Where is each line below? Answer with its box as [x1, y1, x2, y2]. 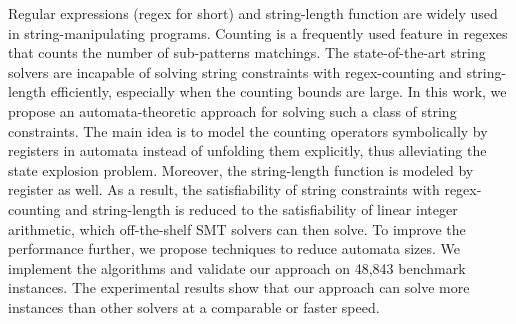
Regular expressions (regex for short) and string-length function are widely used [8, 3, 498, 23]
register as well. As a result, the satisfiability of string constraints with [8, 179, 440, 200]
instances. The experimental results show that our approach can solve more [8, 277, 470, 298]
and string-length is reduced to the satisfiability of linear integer [65, 198, 458, 219]
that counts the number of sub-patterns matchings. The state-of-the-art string [8, 42, 486, 63]
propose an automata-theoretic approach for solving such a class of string [8, 100, 457, 121]
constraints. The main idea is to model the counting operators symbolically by [8, 120, 488, 141]
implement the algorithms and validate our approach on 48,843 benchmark [8, 257, 466, 278]
